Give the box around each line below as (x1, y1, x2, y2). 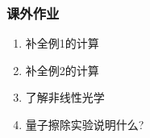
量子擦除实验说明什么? (25, 116, 144, 132)
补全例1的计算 (25, 35, 99, 52)
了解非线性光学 (25, 89, 105, 106)
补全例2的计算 (25, 61, 99, 78)
